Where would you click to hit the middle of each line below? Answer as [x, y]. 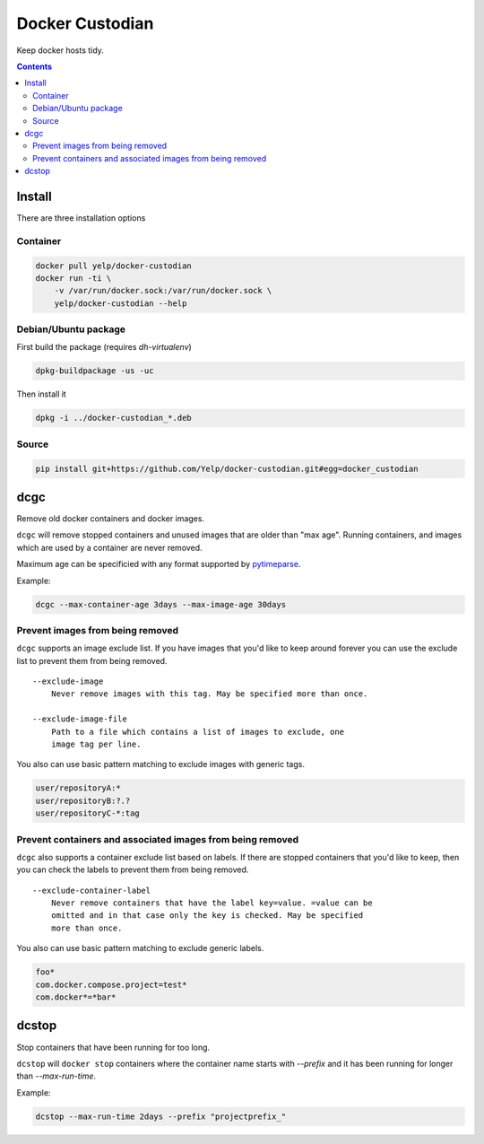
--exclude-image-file [80, 719]
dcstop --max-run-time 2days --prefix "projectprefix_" [161, 1116]
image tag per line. [96, 744]
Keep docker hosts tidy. [60, 50]
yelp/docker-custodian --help [121, 303]
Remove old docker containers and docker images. [111, 519]
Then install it [41, 394]
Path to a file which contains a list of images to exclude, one [198, 732]
